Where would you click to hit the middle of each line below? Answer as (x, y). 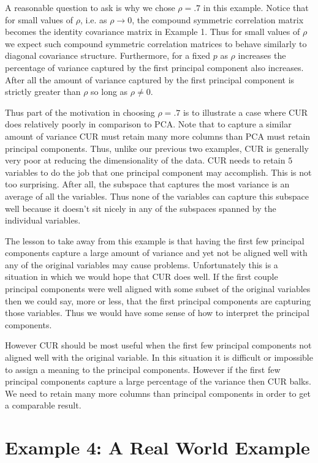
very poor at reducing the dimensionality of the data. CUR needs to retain (145, 160)
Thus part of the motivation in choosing (80, 112)
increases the (262, 55)
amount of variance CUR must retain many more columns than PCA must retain (158, 136)
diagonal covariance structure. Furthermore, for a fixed (108, 55)
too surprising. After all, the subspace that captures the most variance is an (147, 184)
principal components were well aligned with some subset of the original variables (158, 289)
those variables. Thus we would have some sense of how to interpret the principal (157, 313)
